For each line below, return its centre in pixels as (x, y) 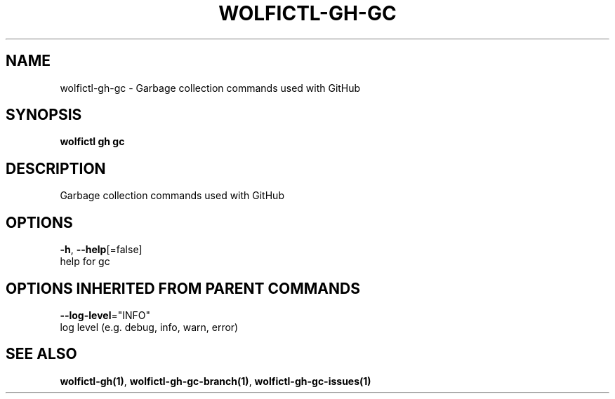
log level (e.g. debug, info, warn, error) (149, 327)
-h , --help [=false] (101, 250)
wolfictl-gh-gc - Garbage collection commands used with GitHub (210, 88)
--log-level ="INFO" (105, 315)
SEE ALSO (41, 354)
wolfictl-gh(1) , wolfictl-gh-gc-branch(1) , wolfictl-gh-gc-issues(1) (216, 381)
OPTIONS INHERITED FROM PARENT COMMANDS (183, 288)
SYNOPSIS (44, 115)
